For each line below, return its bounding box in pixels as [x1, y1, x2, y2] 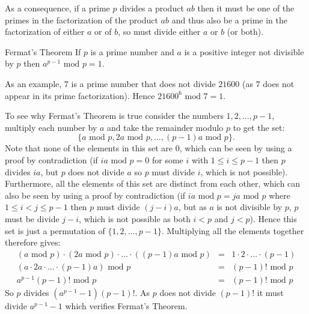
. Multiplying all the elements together [161, 224, 304, 237]
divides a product [120, 2, 184, 14]
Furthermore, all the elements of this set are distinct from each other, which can [5, 177, 301, 190]
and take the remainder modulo [107, 121, 224, 133]
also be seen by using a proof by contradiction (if [5, 189, 186, 201]
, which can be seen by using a [179, 142, 292, 154]
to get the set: [233, 121, 285, 133]
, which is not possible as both [79, 212, 191, 225]
